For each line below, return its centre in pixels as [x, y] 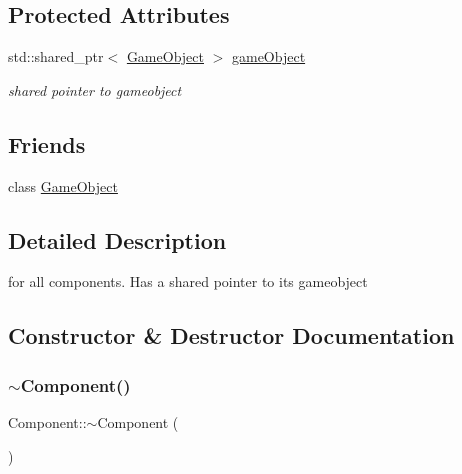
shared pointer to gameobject [95, 89]
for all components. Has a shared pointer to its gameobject [188, 281]
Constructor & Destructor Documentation [231, 335]
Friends [47, 143]
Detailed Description [117, 239]
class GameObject [63, 185]
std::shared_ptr [56, 56]
